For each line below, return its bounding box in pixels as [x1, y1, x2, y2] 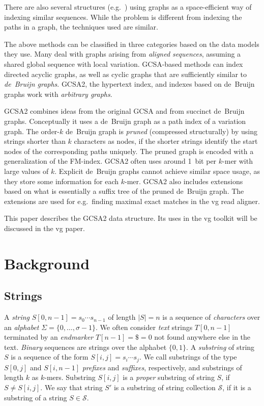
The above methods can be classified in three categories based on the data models [4, 38, 259, 49]
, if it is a [222, 382, 251, 393]
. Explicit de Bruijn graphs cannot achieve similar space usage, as [54, 165, 260, 176]
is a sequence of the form [11, 351, 89, 362]
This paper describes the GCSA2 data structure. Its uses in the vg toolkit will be [4, 213, 257, 223]
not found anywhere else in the [154, 332, 251, 342]
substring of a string [4, 392, 67, 402]
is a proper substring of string [123, 372, 215, 383]
